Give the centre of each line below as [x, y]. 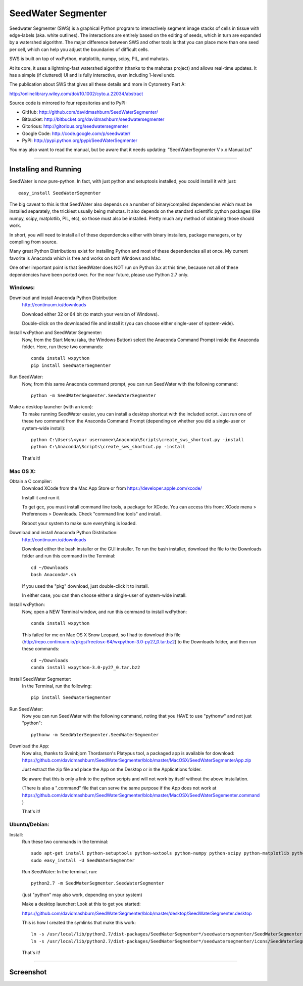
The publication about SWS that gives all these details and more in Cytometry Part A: [98, 84]
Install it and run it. [41, 497]
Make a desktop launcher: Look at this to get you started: [81, 904]
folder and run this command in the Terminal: [69, 556]
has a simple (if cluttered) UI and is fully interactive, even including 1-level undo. [93, 75]
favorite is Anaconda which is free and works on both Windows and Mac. [85, 258]
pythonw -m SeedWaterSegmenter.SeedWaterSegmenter [95, 735]
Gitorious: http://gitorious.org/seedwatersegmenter [75, 126]
